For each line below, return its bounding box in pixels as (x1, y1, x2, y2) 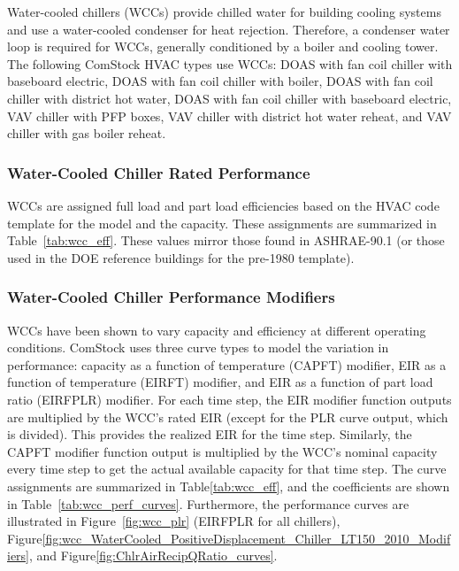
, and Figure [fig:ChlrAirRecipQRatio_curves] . (29, 546, 278, 565)
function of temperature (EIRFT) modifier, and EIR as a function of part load (7, 373, 433, 391)
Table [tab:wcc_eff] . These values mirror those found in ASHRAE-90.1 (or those (7, 231, 445, 250)
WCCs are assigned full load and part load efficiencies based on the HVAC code (7, 196, 440, 214)
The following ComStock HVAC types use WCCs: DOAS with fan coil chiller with (7, 54, 453, 73)
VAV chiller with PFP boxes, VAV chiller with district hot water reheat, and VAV (7, 106, 452, 125)
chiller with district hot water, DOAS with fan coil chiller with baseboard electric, (7, 89, 452, 107)
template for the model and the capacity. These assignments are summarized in (7, 213, 437, 232)
